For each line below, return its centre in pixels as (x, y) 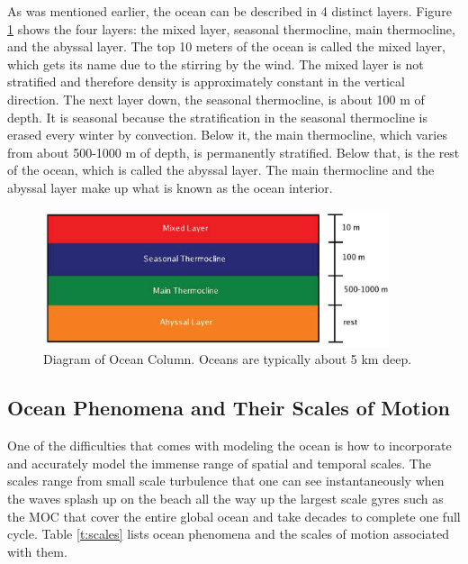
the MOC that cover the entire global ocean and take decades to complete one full (234, 516)
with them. (37, 551)
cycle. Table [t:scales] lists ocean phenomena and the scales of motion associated (228, 534)
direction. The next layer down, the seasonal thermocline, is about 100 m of (216, 99)
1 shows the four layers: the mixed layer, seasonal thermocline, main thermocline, (231, 28)
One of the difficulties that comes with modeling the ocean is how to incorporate (229, 446)
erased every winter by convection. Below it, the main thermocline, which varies (227, 135)
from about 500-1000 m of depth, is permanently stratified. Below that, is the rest (234, 152)
